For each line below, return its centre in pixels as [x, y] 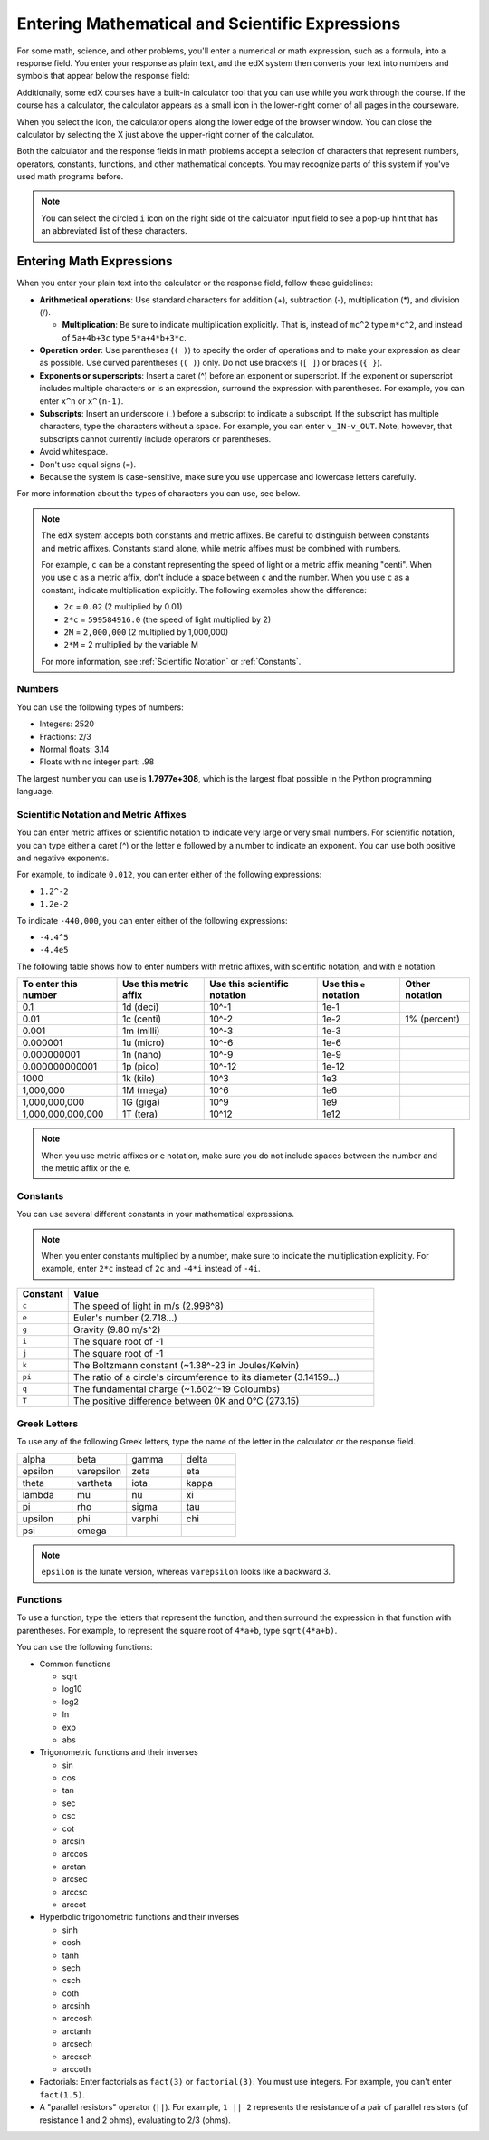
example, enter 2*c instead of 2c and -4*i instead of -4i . [151, 1269]
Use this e [344, 984]
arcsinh [76, 2006]
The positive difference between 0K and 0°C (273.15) [186, 1401]
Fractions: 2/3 [66, 736]
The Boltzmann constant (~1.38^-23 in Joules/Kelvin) [186, 1365]
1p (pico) [141, 1067]
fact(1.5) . [62, 2094]
